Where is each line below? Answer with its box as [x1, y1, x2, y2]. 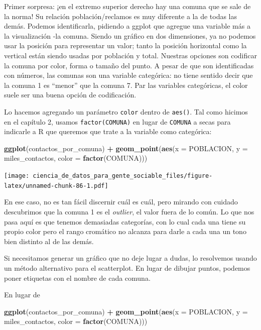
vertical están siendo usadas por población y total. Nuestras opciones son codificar [4, 50, 257, 60]
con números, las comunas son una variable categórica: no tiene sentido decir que [4, 70, 253, 80]
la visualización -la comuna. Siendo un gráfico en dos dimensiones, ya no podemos [4, 30, 256, 41]
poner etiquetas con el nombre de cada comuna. [4, 272, 151, 283]
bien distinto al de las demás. [4, 236, 94, 246]
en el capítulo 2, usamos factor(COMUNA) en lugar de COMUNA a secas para [4, 116, 231, 127]
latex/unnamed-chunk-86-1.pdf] [4, 182, 108, 189]
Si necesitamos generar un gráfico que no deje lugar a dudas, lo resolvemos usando [4, 253, 257, 263]
